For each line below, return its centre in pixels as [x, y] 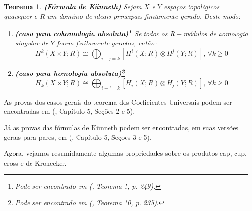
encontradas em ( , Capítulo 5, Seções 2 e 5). [70, 111]
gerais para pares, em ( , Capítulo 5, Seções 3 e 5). [78, 137]
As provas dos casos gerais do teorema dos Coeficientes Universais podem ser [118, 101]
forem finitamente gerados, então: [107, 43]
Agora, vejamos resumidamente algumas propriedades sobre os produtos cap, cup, [125, 153]
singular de [31, 43]
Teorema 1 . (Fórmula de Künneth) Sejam [73, 6]
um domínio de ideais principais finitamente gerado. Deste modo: [144, 16]
